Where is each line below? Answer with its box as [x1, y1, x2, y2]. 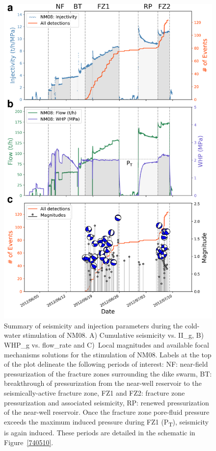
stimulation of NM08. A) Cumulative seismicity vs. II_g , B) [23, 330, 204, 340]
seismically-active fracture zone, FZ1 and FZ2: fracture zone [4, 388, 185, 398]
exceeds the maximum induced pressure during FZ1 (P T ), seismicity [4, 416, 209, 428]
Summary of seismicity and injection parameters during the [4, 320, 183, 330]
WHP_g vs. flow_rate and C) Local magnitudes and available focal [4, 340, 209, 350]
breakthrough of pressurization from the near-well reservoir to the [4, 378, 202, 388]
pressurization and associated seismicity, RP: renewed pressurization [4, 397, 209, 407]
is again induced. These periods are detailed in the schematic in [4, 427, 195, 437]
